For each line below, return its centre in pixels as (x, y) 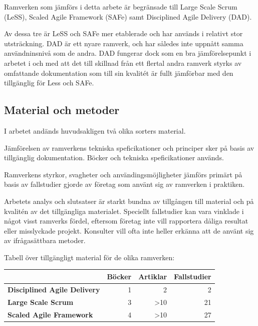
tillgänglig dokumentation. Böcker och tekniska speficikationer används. (114, 157)
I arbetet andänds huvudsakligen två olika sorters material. (95, 130)
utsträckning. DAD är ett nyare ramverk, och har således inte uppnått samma (124, 43)
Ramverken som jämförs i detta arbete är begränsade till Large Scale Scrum (121, 7)
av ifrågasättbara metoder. (45, 240)
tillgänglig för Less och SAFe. (49, 83)
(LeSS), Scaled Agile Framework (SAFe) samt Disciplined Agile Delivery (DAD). (128, 16)
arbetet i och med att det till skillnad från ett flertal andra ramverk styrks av (123, 63)
